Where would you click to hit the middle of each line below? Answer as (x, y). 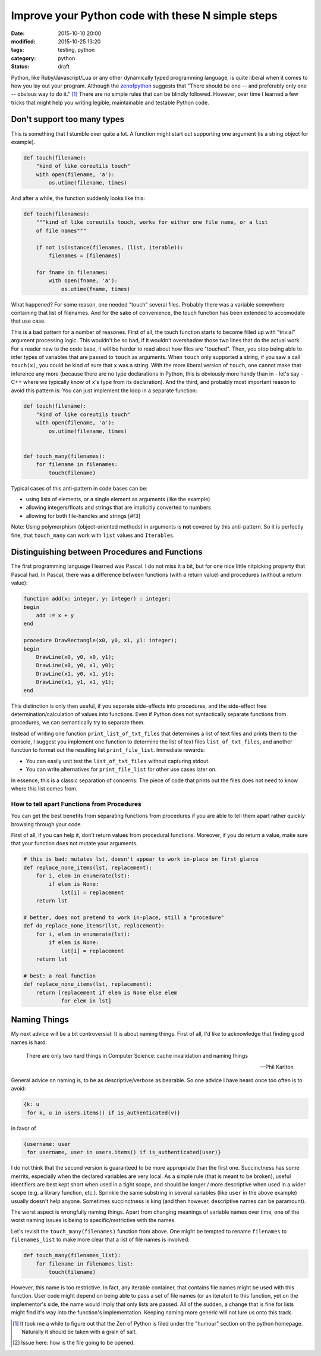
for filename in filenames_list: (85, 1264)
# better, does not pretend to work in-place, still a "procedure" (124, 918)
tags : (18, 50)
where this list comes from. (44, 789)
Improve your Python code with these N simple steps (144, 15)
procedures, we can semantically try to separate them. (78, 723)
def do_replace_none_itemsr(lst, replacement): (94, 926)
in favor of (23, 1128)
